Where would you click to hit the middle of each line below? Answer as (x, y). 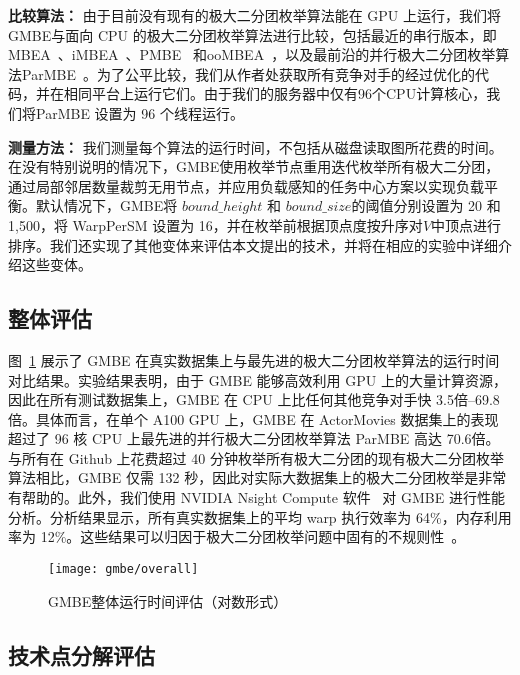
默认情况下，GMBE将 (106, 205)
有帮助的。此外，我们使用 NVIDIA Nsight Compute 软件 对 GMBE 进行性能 (256, 497)
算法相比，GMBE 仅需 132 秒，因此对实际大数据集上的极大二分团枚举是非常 (257, 477)
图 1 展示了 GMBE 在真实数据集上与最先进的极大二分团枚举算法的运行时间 (254, 359)
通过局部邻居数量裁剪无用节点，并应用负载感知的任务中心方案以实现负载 (246, 185)
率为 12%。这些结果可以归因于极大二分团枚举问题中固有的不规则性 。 (237, 536)
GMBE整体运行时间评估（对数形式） (168, 600)
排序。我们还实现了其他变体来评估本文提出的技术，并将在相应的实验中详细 (253, 244)
